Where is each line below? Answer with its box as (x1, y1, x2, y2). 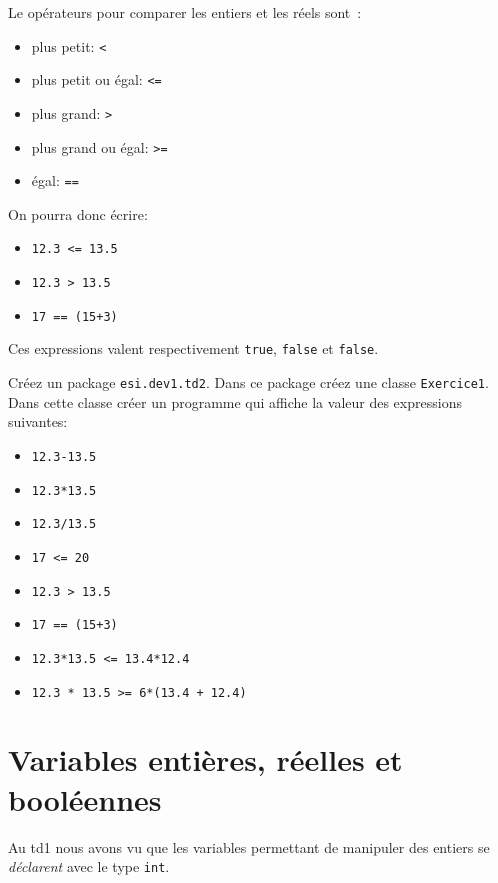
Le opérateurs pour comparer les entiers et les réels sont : (8, 2, 362, 22)
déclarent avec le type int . (8, 856, 170, 877)
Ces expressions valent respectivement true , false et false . (8, 338, 379, 359)
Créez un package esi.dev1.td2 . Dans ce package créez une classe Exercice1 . (8, 372, 489, 393)
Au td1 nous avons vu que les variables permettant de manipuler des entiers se (8, 836, 490, 857)
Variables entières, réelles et (8, 739, 403, 780)
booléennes (8, 778, 162, 819)
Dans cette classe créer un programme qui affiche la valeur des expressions (8, 391, 462, 412)
